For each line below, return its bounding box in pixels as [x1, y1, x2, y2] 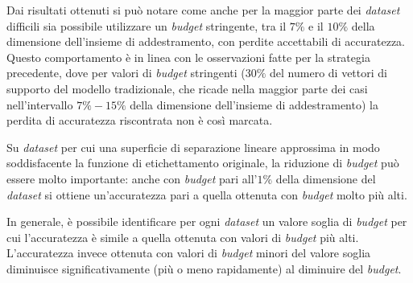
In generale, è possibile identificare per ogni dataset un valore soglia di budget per [6, 213, 407, 230]
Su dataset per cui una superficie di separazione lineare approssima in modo [6, 138, 380, 155]
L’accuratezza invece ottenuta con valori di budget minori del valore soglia [6, 244, 371, 261]
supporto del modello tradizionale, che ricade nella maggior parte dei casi [6, 80, 368, 96]
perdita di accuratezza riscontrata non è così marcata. [6, 112, 273, 129]
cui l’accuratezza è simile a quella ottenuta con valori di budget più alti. [6, 228, 359, 245]
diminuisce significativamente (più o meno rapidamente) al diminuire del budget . [6, 260, 402, 277]
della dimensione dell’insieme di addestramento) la [130, 96, 378, 113]
